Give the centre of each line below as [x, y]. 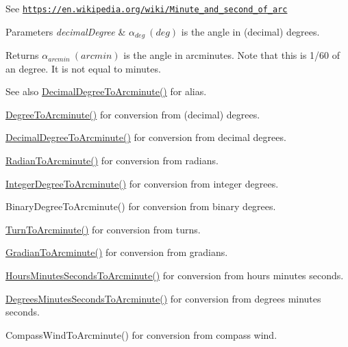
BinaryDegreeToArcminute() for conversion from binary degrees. [141, 206]
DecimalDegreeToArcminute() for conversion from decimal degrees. [146, 137]
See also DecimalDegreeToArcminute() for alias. [106, 91]
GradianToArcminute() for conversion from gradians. [117, 252]
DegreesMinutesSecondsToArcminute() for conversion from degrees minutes [163, 298]
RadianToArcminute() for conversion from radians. [112, 160]
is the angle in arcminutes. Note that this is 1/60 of [232, 55]
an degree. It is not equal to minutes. [83, 68]
